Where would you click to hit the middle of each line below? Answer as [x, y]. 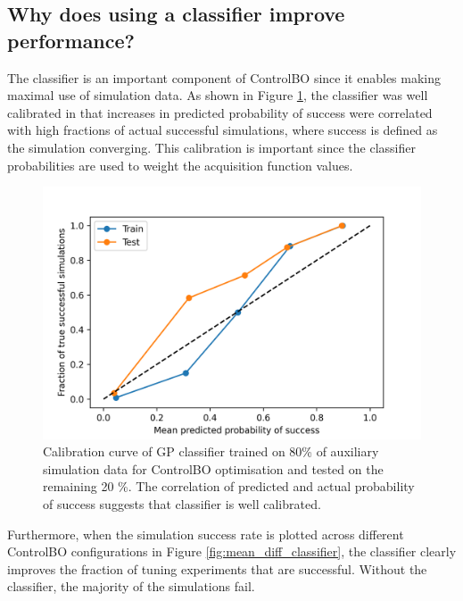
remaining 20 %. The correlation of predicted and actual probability [229, 486]
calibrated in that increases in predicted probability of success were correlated [220, 112]
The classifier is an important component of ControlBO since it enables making [224, 77]
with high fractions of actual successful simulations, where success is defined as [223, 130]
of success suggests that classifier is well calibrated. [182, 503]
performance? [71, 40]
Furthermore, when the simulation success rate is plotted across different [206, 534]
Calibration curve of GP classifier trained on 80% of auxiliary [211, 451]
